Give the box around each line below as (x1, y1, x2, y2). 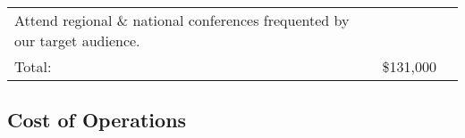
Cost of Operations (7, 106, 187, 134)
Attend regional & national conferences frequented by (14, 10, 350, 30)
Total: (14, 56, 52, 77)
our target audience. (14, 30, 140, 51)
